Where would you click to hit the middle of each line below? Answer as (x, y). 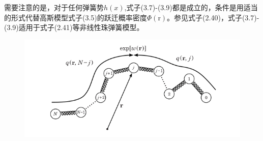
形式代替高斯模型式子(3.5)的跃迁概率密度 (79, 17)
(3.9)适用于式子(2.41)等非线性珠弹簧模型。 (74, 27)
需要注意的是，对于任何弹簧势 (54, 7)
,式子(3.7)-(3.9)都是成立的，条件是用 (184, 7)
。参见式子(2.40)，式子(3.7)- (213, 17)
